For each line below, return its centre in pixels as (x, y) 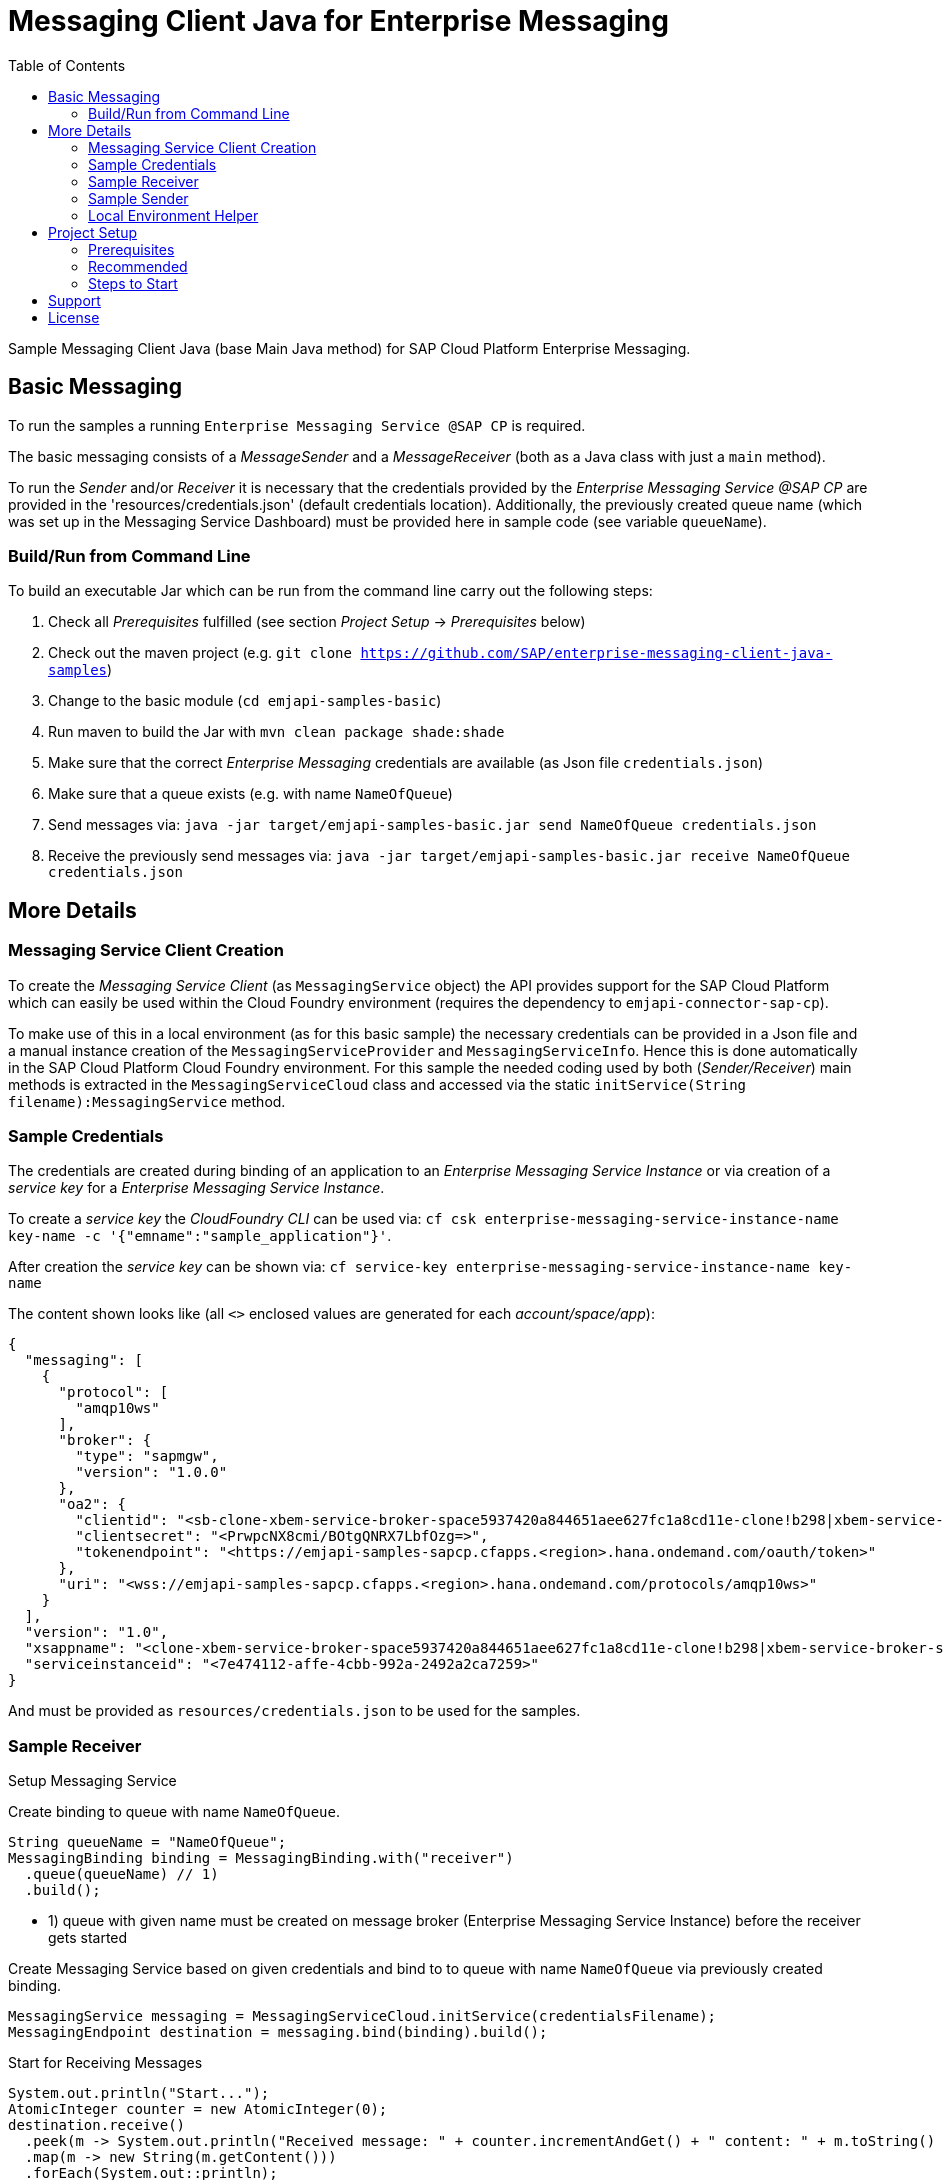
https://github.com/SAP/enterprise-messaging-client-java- (596, 653)
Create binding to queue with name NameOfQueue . (174, 1812)
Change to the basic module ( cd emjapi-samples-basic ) (245, 701)
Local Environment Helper (173, 215)
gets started (88, 1938)
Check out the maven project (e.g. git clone (200, 653)
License (74, 317)
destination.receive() (97, 2125)
